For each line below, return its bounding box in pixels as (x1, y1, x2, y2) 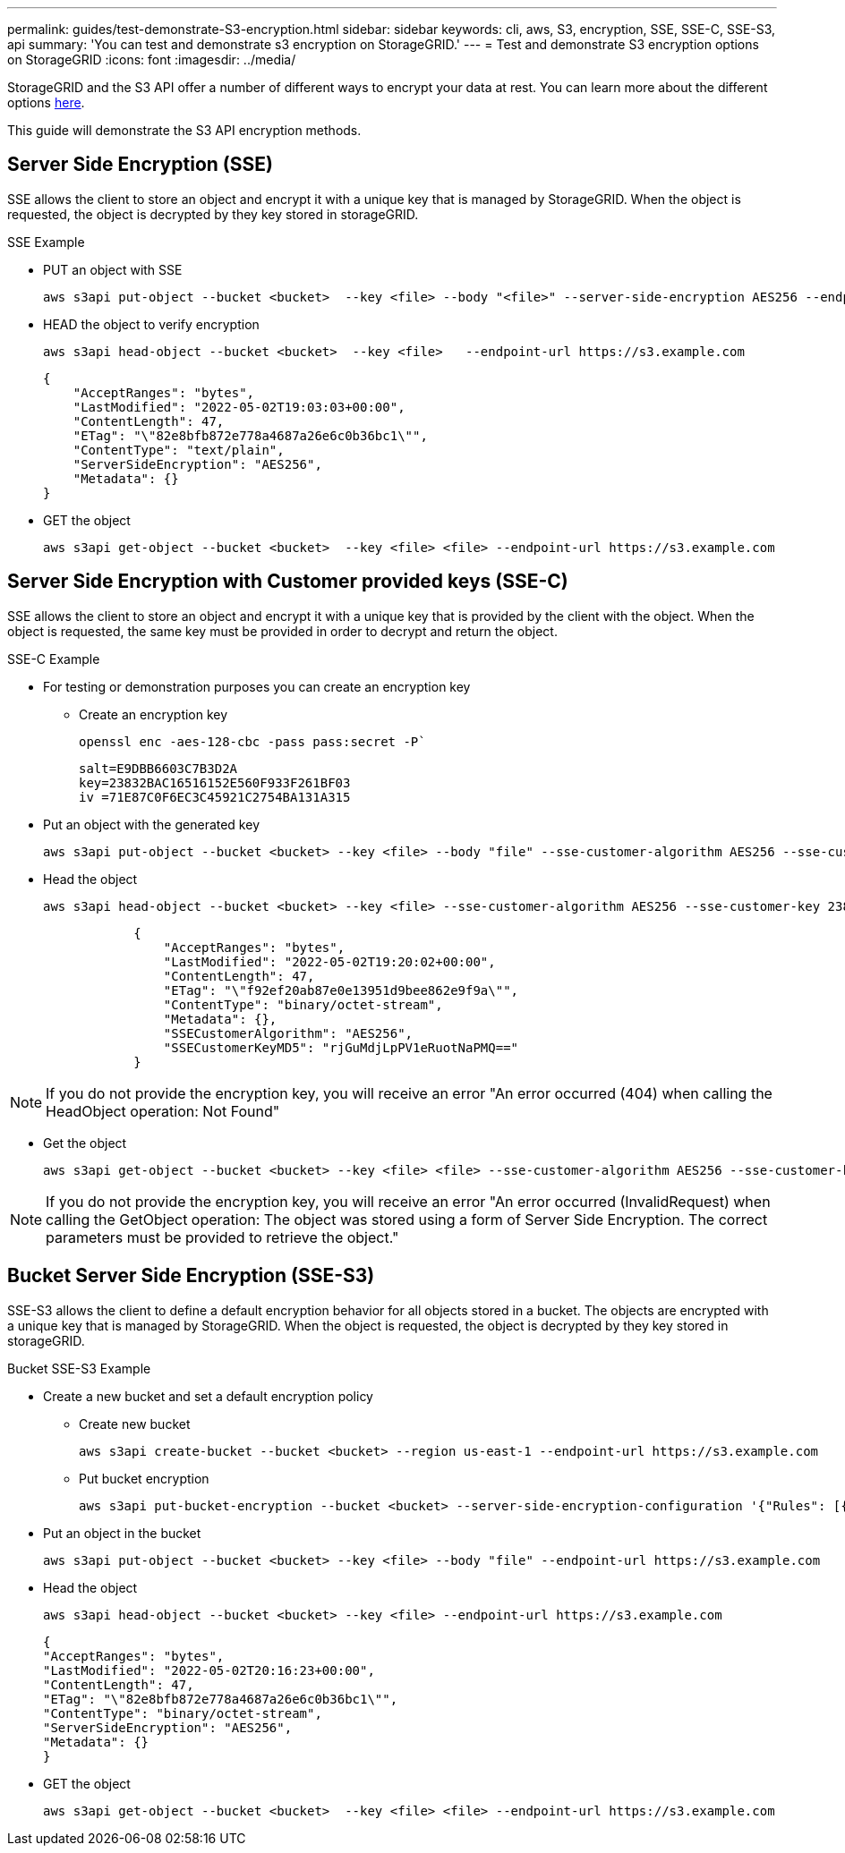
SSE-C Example (7, 650, 100, 667)
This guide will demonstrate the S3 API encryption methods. (7, 123, 362, 138)
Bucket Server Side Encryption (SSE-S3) (7, 1264, 375, 1288)
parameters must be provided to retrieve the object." (46, 1228, 399, 1246)
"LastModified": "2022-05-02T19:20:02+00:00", (163, 954, 496, 969)
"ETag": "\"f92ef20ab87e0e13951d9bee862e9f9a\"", (163, 982, 519, 998)
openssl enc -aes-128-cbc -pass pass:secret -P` (79, 734, 426, 749)
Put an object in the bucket (43, 1525, 201, 1541)
